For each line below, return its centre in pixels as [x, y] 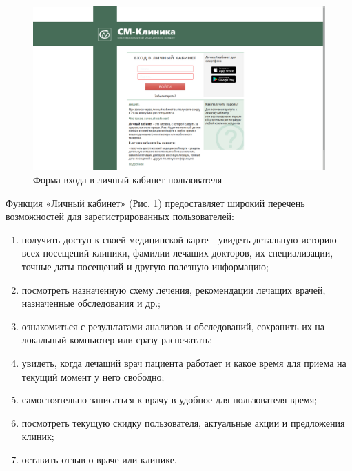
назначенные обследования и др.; [91, 303]
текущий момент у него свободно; [93, 376]
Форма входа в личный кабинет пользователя [128, 180]
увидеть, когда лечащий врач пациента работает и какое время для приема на [184, 363]
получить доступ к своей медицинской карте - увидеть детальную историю [179, 239]
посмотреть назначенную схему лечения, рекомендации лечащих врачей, [174, 289]
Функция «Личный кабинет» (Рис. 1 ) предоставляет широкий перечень [155, 202]
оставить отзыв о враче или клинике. [99, 459]
